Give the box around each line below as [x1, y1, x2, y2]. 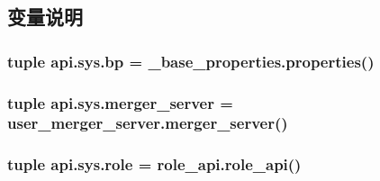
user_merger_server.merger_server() [7, 112, 288, 134]
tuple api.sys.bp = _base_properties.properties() [7, 50, 375, 72]
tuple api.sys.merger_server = [7, 91, 233, 113]
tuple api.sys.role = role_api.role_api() [7, 153, 302, 176]
